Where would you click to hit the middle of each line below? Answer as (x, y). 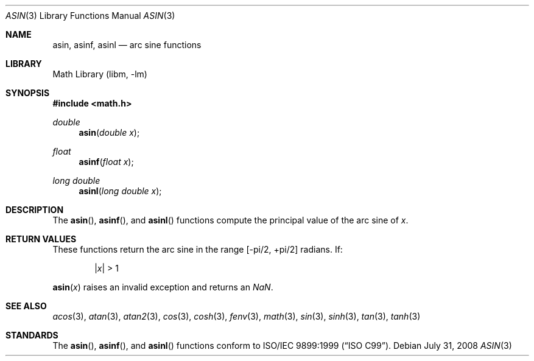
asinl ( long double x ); (120, 191)
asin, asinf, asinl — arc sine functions (127, 45)
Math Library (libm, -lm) (100, 74)
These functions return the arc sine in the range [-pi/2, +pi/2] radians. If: (198, 249)
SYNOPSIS (28, 93)
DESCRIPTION (35, 210)
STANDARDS (32, 335)
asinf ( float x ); (106, 162)
